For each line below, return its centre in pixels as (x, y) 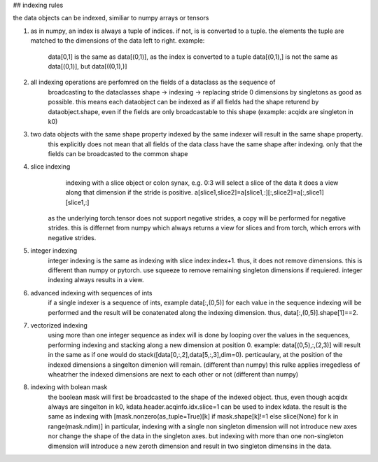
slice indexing (50, 167)
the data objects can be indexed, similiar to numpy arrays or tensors (111, 18)
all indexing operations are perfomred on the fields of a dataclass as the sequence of (153, 82)
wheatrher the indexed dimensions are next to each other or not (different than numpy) (173, 374)
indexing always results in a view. (96, 280)
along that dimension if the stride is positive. (129, 192)
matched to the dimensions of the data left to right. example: (118, 41)
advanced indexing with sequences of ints (91, 293)
